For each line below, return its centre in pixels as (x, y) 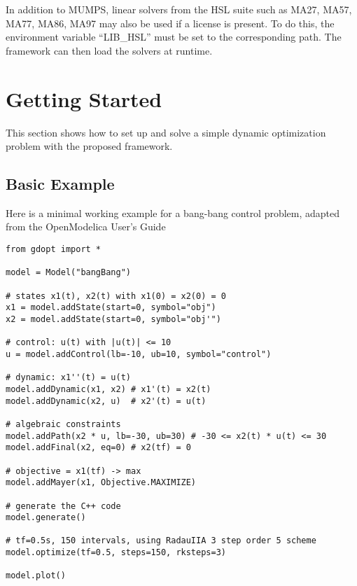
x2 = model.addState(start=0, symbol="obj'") (113, 320)
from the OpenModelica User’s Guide (86, 226)
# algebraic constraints (63, 424)
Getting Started (84, 98)
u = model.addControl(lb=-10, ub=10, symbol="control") (139, 354)
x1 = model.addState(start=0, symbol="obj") (111, 308)
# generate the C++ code (63, 506)
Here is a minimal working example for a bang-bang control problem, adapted (173, 212)
